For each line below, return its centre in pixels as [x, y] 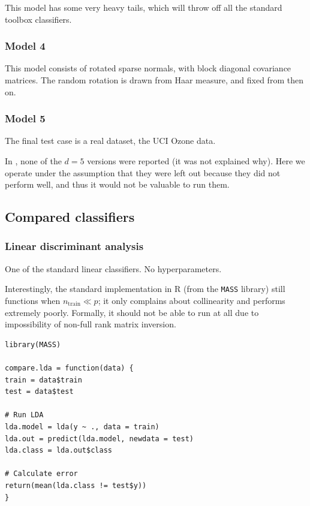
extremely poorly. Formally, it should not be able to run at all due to [132, 312]
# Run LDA [24, 415]
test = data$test [39, 392]
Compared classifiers [70, 217]
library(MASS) [33, 344]
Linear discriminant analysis [74, 246]
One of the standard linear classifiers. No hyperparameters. [113, 268]
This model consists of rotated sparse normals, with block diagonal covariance [148, 68]
